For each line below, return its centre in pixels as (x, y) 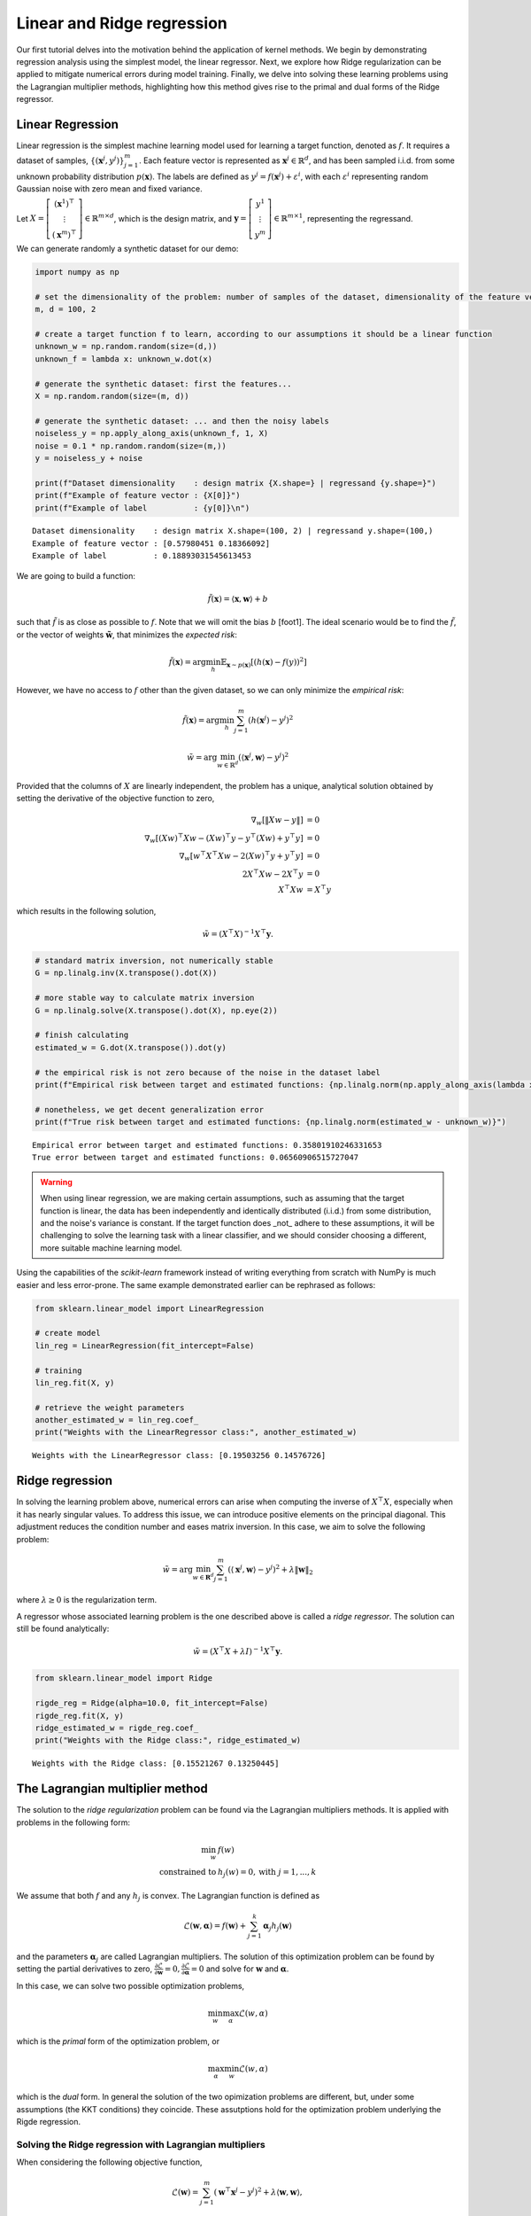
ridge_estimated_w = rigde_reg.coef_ (117, 1728)
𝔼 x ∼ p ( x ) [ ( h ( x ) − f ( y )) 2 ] (263, 663)
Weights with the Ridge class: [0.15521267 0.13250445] (156, 1763)
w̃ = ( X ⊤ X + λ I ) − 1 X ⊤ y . (238, 1651)
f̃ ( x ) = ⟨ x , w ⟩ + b (238, 599)
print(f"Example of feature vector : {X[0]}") (138, 495)
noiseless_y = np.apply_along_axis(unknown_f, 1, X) (152, 433)
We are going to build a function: (76, 575)
